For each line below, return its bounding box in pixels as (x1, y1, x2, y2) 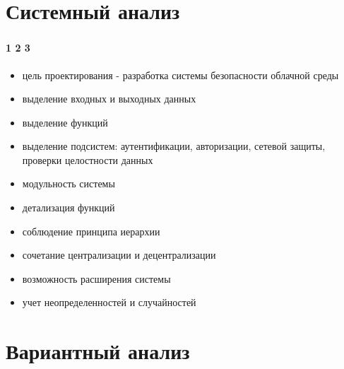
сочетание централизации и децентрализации (22, 247, 216, 262)
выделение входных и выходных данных (22, 91, 196, 106)
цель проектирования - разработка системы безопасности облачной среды (22, 67, 339, 82)
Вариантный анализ (6, 336, 190, 365)
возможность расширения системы (22, 271, 171, 286)
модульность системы (22, 176, 115, 191)
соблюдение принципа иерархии (22, 223, 160, 238)
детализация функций (22, 200, 115, 215)
